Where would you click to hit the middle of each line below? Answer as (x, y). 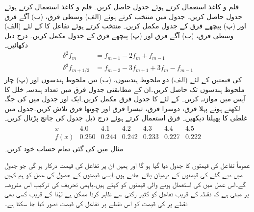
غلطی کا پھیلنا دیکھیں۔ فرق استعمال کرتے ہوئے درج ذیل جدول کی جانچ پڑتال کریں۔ (126, 118)
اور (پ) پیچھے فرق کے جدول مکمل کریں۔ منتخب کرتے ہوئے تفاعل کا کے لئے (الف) (125, 26)
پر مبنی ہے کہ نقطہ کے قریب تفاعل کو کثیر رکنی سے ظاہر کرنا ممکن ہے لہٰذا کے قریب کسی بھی (127, 194)
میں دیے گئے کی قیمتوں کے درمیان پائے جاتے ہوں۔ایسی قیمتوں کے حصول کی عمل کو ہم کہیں (124, 175)
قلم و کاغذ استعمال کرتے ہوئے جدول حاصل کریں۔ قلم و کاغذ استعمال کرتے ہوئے (122, 6)
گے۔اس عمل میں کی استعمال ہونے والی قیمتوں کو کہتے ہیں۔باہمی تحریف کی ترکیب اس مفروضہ (125, 184)
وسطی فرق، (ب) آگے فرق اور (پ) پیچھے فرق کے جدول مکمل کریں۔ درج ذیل (119, 35)
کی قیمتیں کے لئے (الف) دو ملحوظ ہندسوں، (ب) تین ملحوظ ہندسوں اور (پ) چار (123, 79)
